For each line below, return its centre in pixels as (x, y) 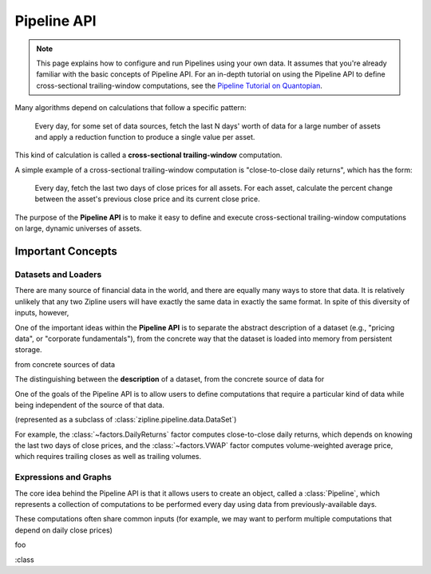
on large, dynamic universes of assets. (78, 228)
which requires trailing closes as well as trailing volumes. (108, 457)
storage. (29, 350)
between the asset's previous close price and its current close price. (148, 199)
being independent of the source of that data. (90, 405)
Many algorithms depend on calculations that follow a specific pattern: (130, 108)
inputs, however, (42, 313)
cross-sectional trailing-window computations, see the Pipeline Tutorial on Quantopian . (180, 85)
